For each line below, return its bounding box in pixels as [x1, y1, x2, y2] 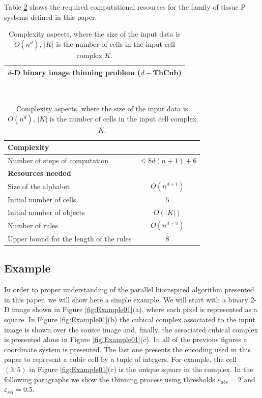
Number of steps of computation [8, 155, 109, 166]
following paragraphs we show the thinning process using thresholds [4, 374, 215, 384]
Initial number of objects [8, 206, 85, 217]
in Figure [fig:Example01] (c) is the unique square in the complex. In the [29, 364, 253, 375]
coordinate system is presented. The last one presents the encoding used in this [4, 344, 251, 354]
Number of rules [8, 220, 58, 230]
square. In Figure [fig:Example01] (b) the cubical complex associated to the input [4, 314, 255, 325]
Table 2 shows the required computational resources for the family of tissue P [4, 2, 246, 12]
